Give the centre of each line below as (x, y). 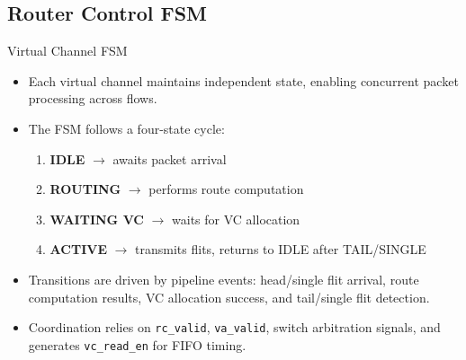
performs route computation (226, 189)
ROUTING (85, 189)
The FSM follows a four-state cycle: (126, 128)
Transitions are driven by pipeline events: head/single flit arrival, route (224, 279)
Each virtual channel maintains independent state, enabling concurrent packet (243, 80)
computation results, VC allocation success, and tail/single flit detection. (229, 297)
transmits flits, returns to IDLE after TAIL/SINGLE (281, 249)
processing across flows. (93, 98)
